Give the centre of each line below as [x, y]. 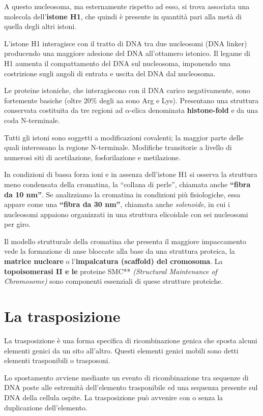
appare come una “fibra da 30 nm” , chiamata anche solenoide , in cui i [117, 204]
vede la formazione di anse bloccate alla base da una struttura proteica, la [120, 251]
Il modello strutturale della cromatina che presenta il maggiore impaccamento [125, 241]
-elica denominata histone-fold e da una [194, 110]
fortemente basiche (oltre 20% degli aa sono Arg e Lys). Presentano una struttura [131, 100]
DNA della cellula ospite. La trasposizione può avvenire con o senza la [114, 397]
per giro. [17, 224]
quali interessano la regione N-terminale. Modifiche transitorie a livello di [118, 147]
